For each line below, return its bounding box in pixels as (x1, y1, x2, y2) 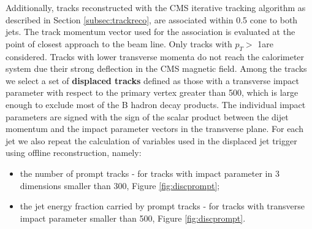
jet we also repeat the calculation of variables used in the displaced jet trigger (6, 134, 297, 147)
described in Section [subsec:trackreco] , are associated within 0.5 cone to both (6, 13, 298, 26)
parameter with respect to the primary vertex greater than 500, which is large (6, 86, 299, 99)
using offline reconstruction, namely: (6, 146, 142, 159)
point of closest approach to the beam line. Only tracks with (6, 37, 232, 50)
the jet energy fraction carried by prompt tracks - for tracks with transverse (20, 200, 305, 212)
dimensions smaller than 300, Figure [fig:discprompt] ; (20, 179, 220, 192)
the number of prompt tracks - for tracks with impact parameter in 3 (20, 166, 280, 179)
